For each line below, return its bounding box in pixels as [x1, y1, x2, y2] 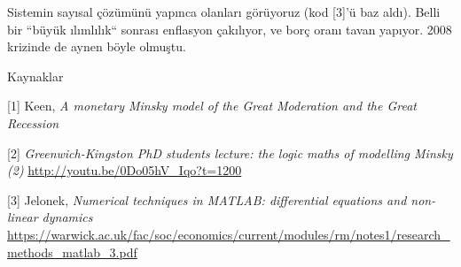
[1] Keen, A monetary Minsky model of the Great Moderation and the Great [7, 96, 417, 115]
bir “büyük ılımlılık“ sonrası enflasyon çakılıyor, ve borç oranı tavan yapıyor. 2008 [7, 19, 452, 38]
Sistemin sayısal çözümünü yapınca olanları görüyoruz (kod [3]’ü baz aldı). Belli [7, 3, 441, 20]
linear [7, 208, 38, 226]
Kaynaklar [7, 66, 64, 85]
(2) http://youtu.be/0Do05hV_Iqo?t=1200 [7, 161, 242, 179]
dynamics [42, 208, 93, 226]
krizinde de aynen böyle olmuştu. [7, 37, 186, 56]
